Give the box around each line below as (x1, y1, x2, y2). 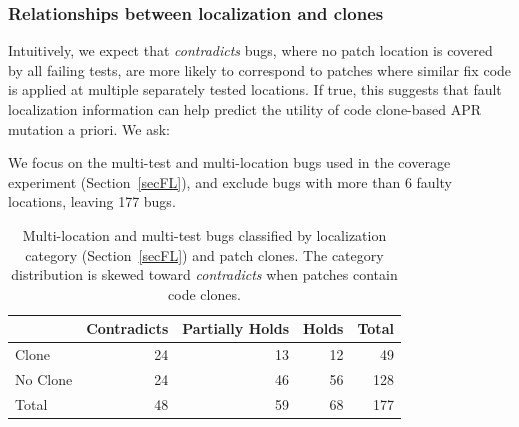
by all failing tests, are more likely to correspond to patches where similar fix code (8, 59, 512, 80)
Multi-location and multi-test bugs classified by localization (22, 224, 387, 245)
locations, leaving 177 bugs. (8, 191, 176, 212)
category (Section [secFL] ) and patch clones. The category (25, 244, 384, 265)
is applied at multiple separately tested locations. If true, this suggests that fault (8, 79, 502, 100)
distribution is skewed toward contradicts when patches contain (11, 264, 398, 285)
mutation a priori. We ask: (8, 118, 170, 139)
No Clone (15, 369, 73, 390)
